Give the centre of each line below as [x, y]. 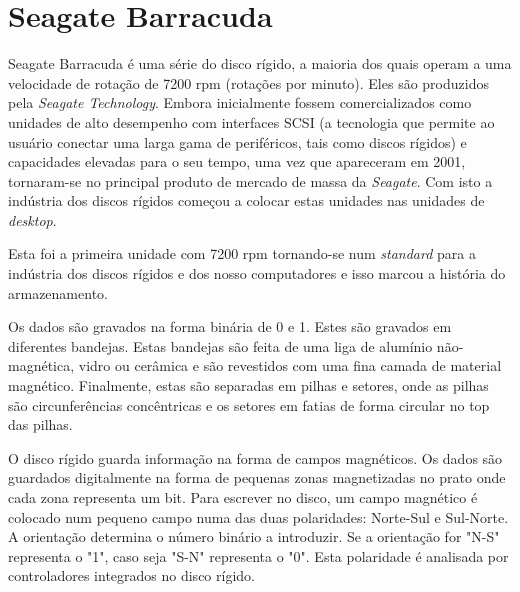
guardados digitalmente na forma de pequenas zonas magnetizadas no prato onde [257, 477]
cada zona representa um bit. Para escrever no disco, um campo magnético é [243, 497]
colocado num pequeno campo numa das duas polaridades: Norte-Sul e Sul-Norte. [258, 516]
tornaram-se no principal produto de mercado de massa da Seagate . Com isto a [250, 180]
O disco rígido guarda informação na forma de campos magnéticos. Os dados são [255, 457]
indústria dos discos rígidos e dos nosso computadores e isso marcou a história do [257, 273]
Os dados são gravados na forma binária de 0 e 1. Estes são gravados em [230, 326]
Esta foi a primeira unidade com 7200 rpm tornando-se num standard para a [242, 253]
